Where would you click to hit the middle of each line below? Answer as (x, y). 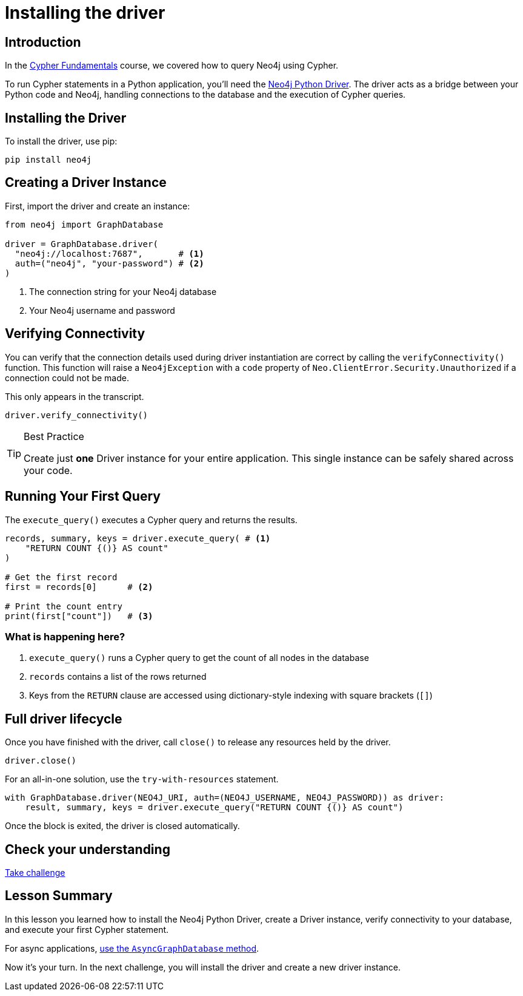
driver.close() (41, 761)
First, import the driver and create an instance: (98, 206)
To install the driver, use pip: (61, 141)
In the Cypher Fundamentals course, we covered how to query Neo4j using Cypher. (172, 66)
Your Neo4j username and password (102, 310)
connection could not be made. (67, 378)
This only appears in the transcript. (75, 396)
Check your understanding (88, 849)
